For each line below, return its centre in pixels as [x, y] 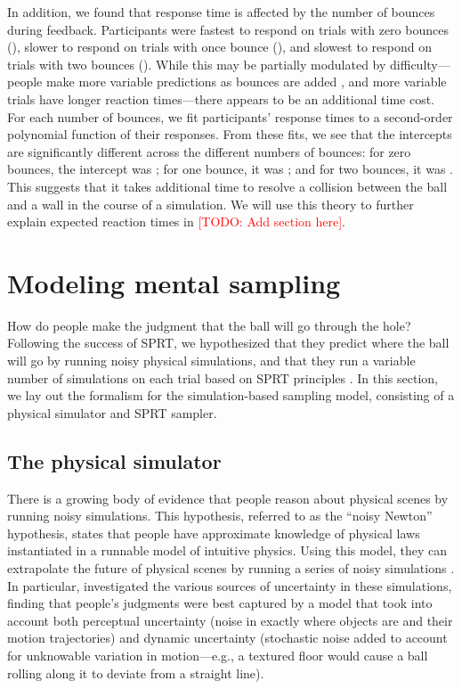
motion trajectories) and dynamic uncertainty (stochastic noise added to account [227, 638]
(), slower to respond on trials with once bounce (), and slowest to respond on [219, 47]
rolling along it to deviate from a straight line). [136, 673]
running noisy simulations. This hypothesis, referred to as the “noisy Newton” [220, 516]
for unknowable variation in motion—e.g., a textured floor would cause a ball [218, 655]
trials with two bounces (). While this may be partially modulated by [197, 64]
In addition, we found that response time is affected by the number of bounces [221, 12]
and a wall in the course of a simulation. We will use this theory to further [211, 204]
